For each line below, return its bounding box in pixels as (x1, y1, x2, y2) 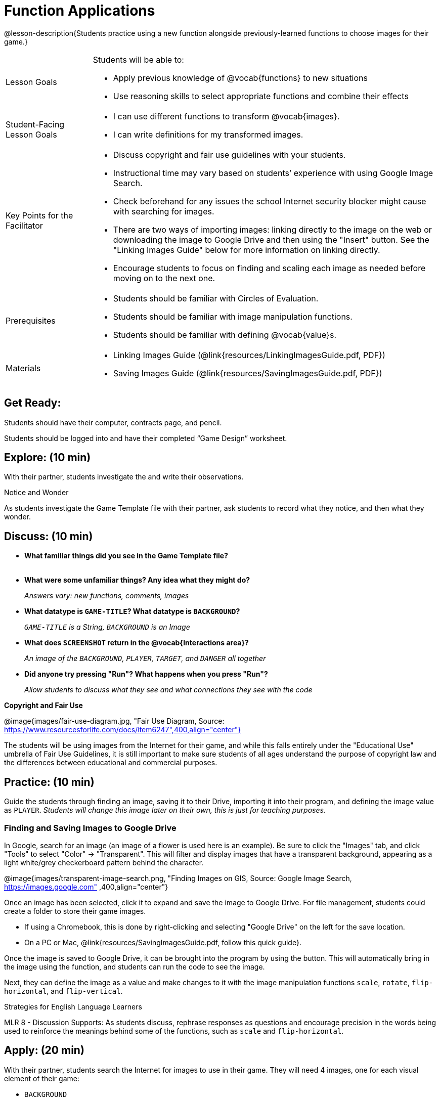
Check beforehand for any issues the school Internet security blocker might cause (113, 196, 426, 206)
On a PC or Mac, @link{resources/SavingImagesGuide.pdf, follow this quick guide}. (24, 938, 301, 947)
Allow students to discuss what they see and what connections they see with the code (24, 685, 313, 694)
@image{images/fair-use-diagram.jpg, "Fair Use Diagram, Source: (4, 717, 225, 726)
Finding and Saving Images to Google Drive (4, 822, 177, 833)
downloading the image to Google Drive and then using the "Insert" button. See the (113, 234, 429, 245)
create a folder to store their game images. (4, 906, 146, 915)
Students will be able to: (93, 54, 184, 65)
